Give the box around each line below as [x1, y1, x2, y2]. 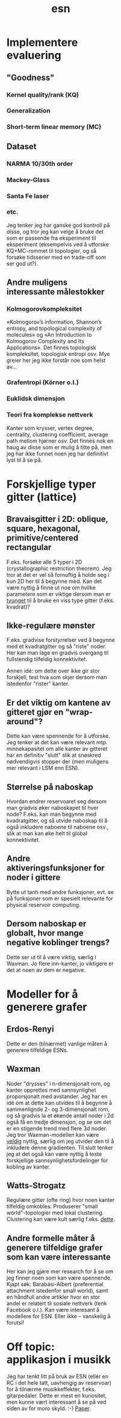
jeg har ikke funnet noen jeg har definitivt [7, 450, 109, 457]
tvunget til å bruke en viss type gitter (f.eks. [7, 597, 115, 604]
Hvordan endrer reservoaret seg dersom [7, 798, 107, 805]
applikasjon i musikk [7, 1353, 111, 1367]
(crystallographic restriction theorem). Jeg [7, 565, 112, 572]
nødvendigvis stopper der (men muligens [7, 758, 109, 765]
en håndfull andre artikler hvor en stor [7, 1293, 101, 1301]
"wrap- [64, 707, 93, 717]
